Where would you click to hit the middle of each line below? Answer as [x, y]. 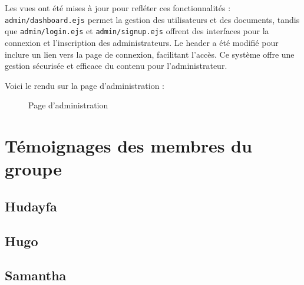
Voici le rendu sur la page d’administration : [85, 85]
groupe [33, 169]
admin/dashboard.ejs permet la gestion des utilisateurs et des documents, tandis [152, 19]
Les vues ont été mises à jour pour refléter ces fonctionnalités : [118, 8]
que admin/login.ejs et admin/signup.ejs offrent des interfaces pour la [137, 31]
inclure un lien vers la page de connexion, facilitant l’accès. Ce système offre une [150, 54]
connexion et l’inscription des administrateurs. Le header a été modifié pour [142, 42]
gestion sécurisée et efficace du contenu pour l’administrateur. [116, 66]
